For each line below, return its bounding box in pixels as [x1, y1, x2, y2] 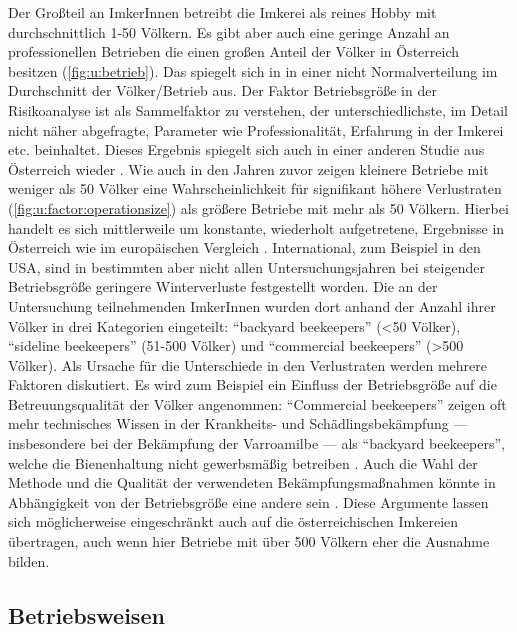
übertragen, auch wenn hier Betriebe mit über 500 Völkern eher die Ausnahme [8, 531, 490, 552]
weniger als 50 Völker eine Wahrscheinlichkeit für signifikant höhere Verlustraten [8, 178, 502, 199]
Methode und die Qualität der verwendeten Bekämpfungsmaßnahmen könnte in [8, 472, 496, 493]
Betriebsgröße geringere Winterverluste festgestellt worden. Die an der [8, 276, 438, 297]
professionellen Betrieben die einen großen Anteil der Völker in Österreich [8, 41, 460, 62]
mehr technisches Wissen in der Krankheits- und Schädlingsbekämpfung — [8, 413, 468, 434]
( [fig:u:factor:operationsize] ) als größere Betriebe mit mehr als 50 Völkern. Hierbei [8, 197, 509, 218]
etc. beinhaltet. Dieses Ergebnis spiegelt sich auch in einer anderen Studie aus [8, 139, 485, 160]
